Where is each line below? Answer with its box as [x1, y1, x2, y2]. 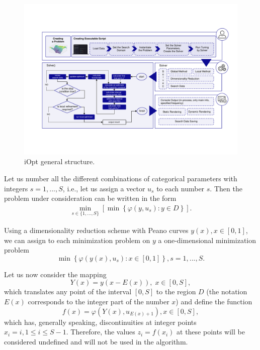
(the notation [206, 286, 247, 297]
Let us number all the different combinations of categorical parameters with [4, 173, 237, 183]
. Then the [210, 183, 242, 193]
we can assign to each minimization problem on [4, 235, 150, 245]
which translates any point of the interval [4, 286, 132, 297]
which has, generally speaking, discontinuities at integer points [4, 316, 197, 327]
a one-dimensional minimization [158, 235, 256, 245]
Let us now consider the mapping [4, 269, 107, 279]
